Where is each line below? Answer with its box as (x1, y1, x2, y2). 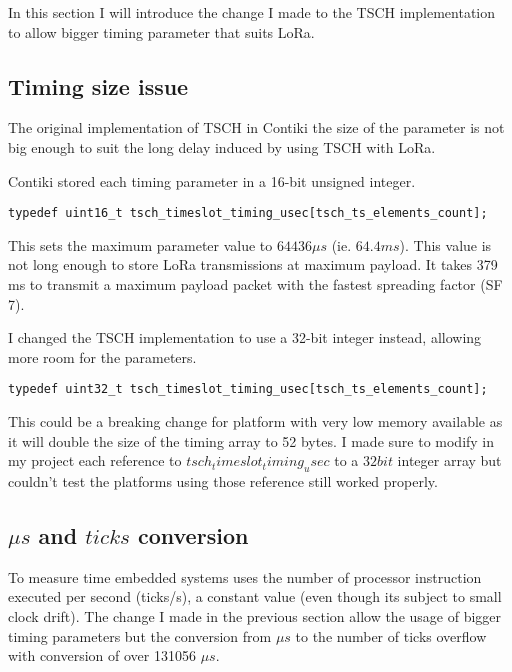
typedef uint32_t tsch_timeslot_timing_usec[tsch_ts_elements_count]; (8, 382, 488, 397)
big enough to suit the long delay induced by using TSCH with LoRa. (8, 136, 436, 157)
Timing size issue (8, 70, 189, 101)
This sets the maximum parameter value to (8, 234, 273, 255)
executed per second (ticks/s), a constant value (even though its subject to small (8, 586, 502, 607)
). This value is (399, 234, 492, 255)
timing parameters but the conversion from (8, 625, 272, 646)
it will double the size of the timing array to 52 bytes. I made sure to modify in (8, 430, 495, 451)
